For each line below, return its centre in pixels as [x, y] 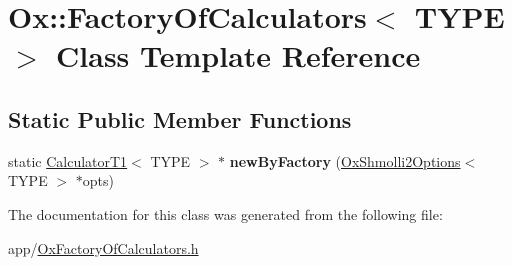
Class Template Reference [238, 55]
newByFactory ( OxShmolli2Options [345, 160]
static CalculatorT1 [68, 160]
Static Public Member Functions [180, 118]
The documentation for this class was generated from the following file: [225, 213]
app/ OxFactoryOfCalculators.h [103, 247]
